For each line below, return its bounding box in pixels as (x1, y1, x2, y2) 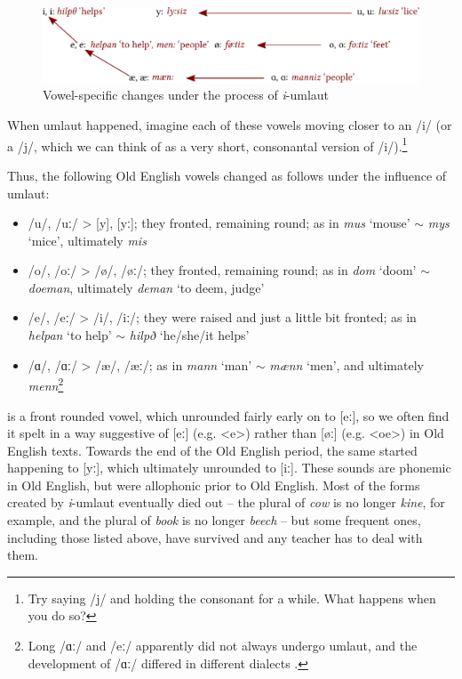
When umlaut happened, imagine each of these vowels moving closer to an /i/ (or (7, 116, 452, 134)
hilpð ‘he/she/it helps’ (129, 326, 250, 344)
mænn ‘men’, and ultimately (269, 355, 424, 374)
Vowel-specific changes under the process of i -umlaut (43, 85, 330, 104)
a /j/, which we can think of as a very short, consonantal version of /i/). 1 (7, 133, 408, 155)
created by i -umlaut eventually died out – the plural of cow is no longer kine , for (7, 493, 445, 512)
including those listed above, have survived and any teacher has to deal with (7, 528, 423, 546)
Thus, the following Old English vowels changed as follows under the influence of (7, 166, 447, 184)
